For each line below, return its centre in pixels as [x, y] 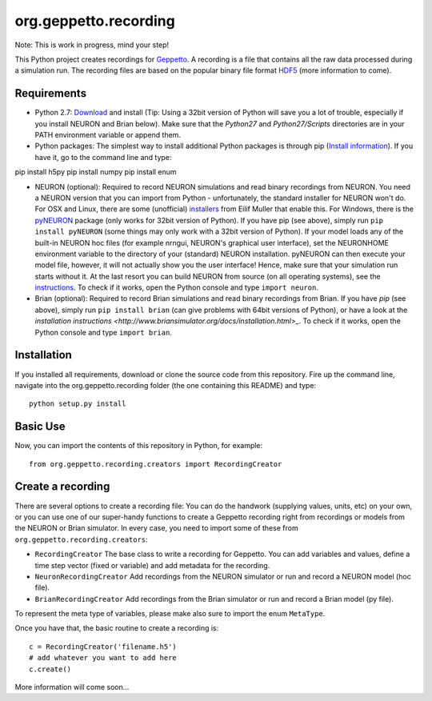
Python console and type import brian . [103, 332]
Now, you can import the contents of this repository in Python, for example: [139, 446]
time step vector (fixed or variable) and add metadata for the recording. [152, 565]
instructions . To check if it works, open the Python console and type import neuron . [177, 287]
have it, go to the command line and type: [103, 157]
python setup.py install [78, 404]
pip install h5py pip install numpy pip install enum [96, 172]
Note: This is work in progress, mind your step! [92, 45]
